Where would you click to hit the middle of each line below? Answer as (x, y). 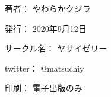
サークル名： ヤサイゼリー (56, 48)
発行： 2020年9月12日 (46, 28)
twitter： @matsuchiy (45, 68)
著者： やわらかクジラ (48, 8)
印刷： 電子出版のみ (44, 88)
